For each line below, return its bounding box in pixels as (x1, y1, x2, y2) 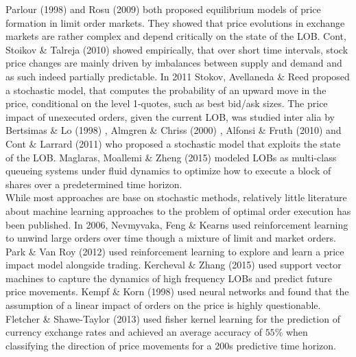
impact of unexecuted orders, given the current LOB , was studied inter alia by (5, 109, 335, 124)
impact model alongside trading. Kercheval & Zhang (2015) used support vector (5, 257, 342, 272)
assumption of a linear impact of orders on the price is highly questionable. (5, 298, 321, 312)
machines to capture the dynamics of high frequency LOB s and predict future (5, 270, 333, 285)
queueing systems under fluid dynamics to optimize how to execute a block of (5, 163, 331, 178)
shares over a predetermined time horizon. (5, 176, 182, 191)
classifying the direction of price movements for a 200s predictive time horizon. (5, 338, 336, 352)
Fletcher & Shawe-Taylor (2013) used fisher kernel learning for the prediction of (5, 311, 340, 325)
